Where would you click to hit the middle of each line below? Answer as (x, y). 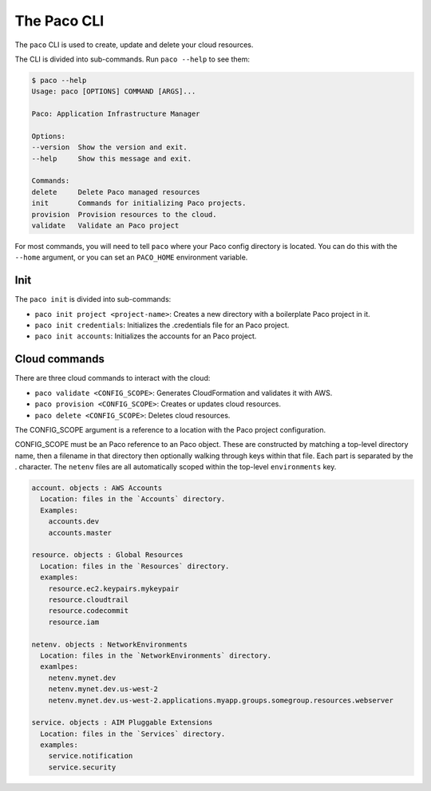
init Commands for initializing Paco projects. (139, 203)
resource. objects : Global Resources (107, 555)
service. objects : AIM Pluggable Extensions (122, 723)
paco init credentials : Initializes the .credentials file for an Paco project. (162, 325)
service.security (82, 767)
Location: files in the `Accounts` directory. (133, 499)
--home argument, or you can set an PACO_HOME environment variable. (131, 257)
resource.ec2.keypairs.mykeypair (114, 588)
